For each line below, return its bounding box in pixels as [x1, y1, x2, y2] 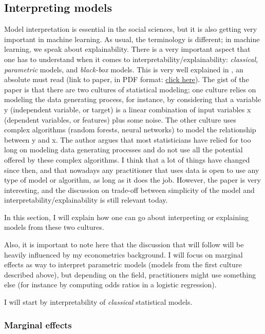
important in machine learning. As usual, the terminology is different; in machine [4, 33, 260, 44]
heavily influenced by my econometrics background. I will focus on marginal [4, 249, 243, 260]
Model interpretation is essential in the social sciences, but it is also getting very [4, 24, 257, 34]
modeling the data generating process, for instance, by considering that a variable [4, 94, 261, 105]
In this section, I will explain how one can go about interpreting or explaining [4, 211, 249, 222]
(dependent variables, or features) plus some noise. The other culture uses [4, 114, 236, 125]
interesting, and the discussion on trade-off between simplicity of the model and [4, 184, 255, 195]
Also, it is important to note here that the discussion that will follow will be [4, 239, 244, 250]
